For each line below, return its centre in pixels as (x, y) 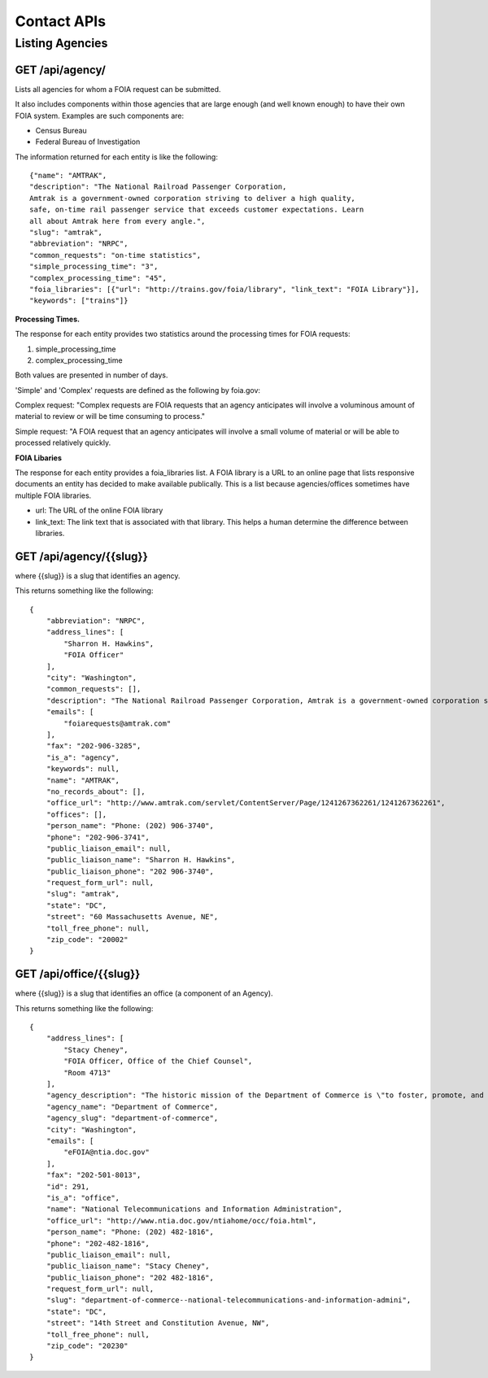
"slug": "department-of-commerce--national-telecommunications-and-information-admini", (229, 1300)
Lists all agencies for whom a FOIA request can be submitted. (118, 89)
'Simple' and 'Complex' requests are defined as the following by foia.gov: (137, 390)
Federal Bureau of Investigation (88, 142)
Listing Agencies (61, 43)
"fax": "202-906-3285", (94, 746)
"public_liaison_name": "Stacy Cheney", (128, 1266)
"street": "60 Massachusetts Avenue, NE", (132, 917)
